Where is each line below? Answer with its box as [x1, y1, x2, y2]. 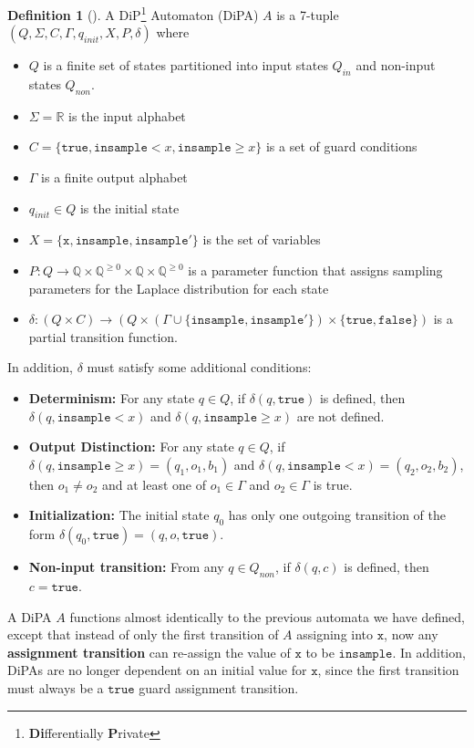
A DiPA [7, 607, 52, 626]
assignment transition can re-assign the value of [7, 642, 291, 661]
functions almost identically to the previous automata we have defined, [69, 607, 465, 626]
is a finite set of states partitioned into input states [43, 56, 328, 75]
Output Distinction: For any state [28, 437, 234, 456]
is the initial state [79, 198, 180, 217]
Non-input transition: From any [28, 557, 224, 577]
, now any [384, 625, 438, 644]
